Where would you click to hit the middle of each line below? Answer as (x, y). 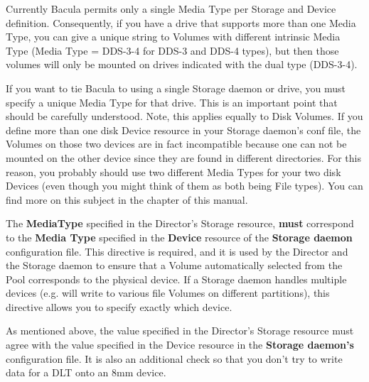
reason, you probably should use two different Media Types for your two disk (173, 171)
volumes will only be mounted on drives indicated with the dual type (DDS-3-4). (182, 64)
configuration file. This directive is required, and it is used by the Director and (177, 251)
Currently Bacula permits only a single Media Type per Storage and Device (171, 9)
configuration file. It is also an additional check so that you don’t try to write (174, 358)
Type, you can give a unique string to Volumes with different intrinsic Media (173, 37)
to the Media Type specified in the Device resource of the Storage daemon (179, 237)
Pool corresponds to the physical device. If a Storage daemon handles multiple (176, 279)
